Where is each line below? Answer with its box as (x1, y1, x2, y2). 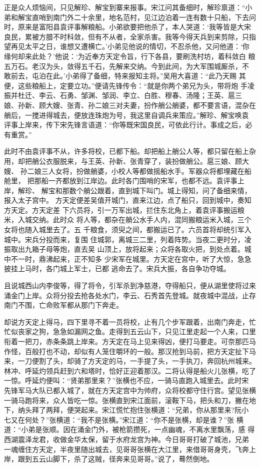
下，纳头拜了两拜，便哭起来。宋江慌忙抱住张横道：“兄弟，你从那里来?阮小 (4, 405, 249, 415)
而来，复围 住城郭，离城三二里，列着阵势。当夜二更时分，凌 (52, 234, 251, 244)
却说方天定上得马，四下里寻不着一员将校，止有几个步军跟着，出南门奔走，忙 (4, 316, 256, 327)
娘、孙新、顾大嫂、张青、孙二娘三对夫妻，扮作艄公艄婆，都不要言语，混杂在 (4, 99, 256, 110)
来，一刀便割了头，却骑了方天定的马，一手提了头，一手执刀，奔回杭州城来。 (4, 356, 256, 366)
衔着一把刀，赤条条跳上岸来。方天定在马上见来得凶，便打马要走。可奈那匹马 (4, 336, 256, 346)
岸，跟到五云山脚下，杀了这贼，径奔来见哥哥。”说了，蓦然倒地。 (4, 454, 214, 464)
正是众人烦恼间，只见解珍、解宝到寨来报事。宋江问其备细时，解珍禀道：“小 (4, 2, 252, 12)
